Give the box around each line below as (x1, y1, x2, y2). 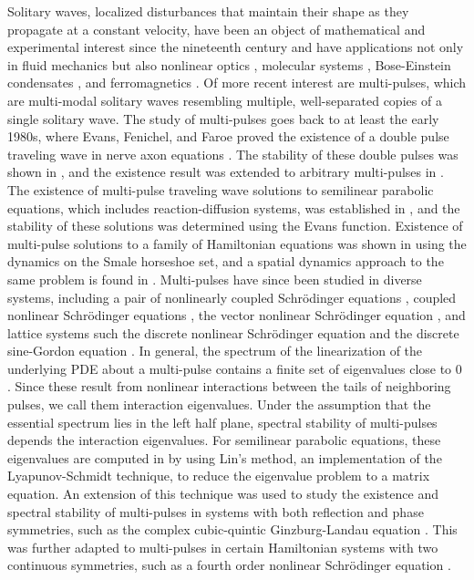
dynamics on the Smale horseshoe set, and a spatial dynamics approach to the (7, 252, 444, 271)
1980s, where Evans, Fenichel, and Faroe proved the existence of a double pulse (7, 127, 449, 146)
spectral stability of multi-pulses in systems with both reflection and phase (7, 502, 424, 521)
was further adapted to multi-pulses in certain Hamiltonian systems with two (7, 537, 438, 556)
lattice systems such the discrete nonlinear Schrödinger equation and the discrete (7, 323, 459, 342)
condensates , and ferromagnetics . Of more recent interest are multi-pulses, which (7, 73, 467, 92)
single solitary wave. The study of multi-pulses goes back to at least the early (7, 109, 439, 128)
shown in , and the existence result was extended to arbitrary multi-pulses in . (7, 162, 444, 181)
